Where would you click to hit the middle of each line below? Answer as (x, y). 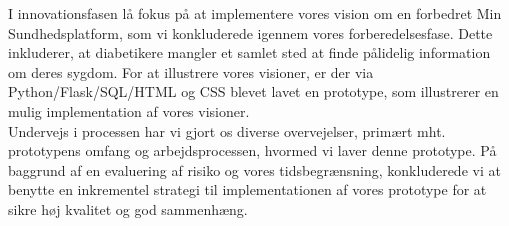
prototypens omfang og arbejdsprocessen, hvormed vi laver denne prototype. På (252, 150)
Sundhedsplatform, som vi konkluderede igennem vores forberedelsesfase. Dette (250, 32)
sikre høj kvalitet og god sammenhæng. (128, 208)
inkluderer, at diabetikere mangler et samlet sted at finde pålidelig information (249, 52)
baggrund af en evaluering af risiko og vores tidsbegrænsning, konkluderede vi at (254, 169)
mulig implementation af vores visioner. (129, 110)
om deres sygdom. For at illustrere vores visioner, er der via (191, 71)
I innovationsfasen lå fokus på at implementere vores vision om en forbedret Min (255, 13)
